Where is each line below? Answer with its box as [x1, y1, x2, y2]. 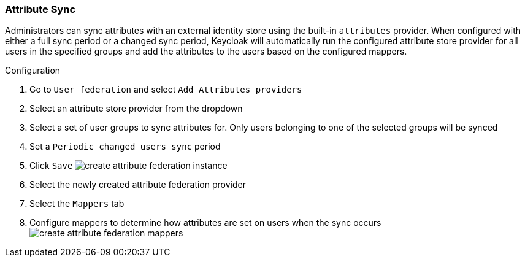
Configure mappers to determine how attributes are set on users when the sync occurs [29, 217, 381, 228]
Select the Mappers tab [29, 198, 125, 209]
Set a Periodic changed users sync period [29, 141, 221, 152]
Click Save [29, 160, 73, 171]
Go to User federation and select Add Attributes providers [29, 84, 302, 95]
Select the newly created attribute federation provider [29, 179, 246, 190]
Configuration [5, 65, 61, 76]
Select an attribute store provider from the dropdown [29, 103, 243, 114]
